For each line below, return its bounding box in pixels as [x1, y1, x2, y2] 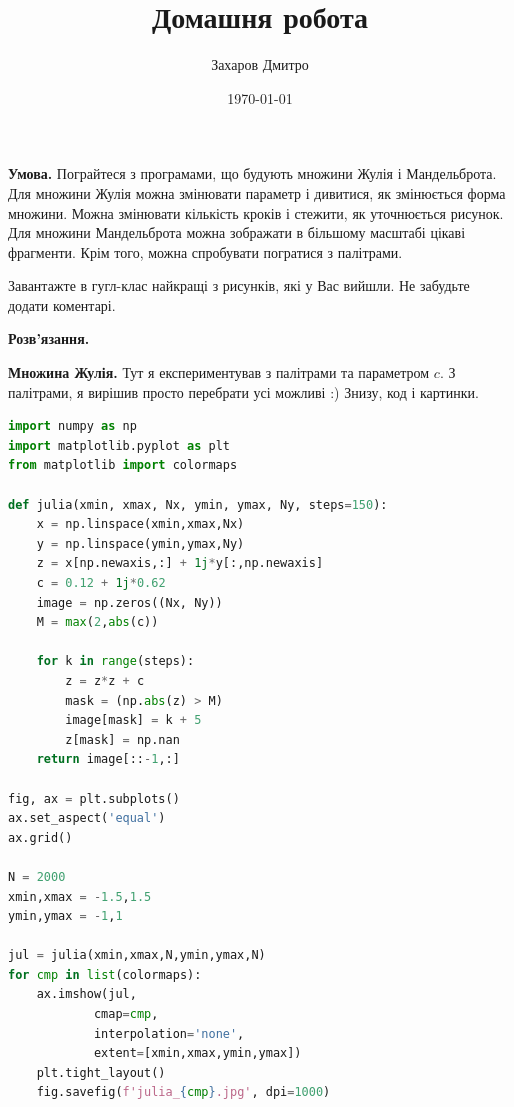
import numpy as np [8, 419, 137, 434]
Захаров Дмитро [211, 54, 309, 75]
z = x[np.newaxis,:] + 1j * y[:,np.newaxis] [36, 556, 324, 571]
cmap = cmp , [93, 1007, 159, 1022]
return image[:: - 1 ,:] [36, 752, 180, 767]
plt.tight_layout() [36, 1065, 166, 1080]
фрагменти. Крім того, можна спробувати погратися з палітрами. [8, 241, 403, 262]
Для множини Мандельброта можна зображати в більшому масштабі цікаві [8, 222, 466, 243]
